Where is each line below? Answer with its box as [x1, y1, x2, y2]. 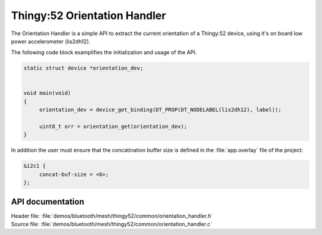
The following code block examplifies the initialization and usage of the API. [11, 49, 197, 56]
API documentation [11, 196, 85, 206]
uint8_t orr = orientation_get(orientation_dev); [39, 123, 187, 130]
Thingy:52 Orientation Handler [11, 9, 166, 22]
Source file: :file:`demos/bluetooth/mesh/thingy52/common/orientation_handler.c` [11, 221, 212, 228]
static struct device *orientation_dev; [23, 65, 143, 71]
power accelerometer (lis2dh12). [11, 37, 91, 45]
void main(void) [23, 90, 72, 96]
